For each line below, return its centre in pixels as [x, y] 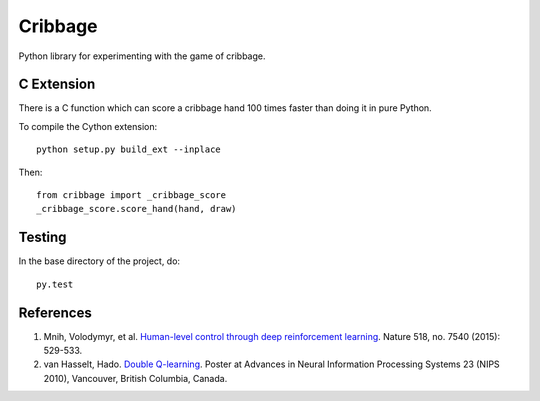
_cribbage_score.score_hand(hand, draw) [136, 209]
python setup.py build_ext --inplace [129, 149]
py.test [55, 284]
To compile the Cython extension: [88, 126]
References [55, 312]
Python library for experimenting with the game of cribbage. [142, 56]
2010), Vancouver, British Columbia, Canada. [135, 378]
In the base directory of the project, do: [99, 261]
